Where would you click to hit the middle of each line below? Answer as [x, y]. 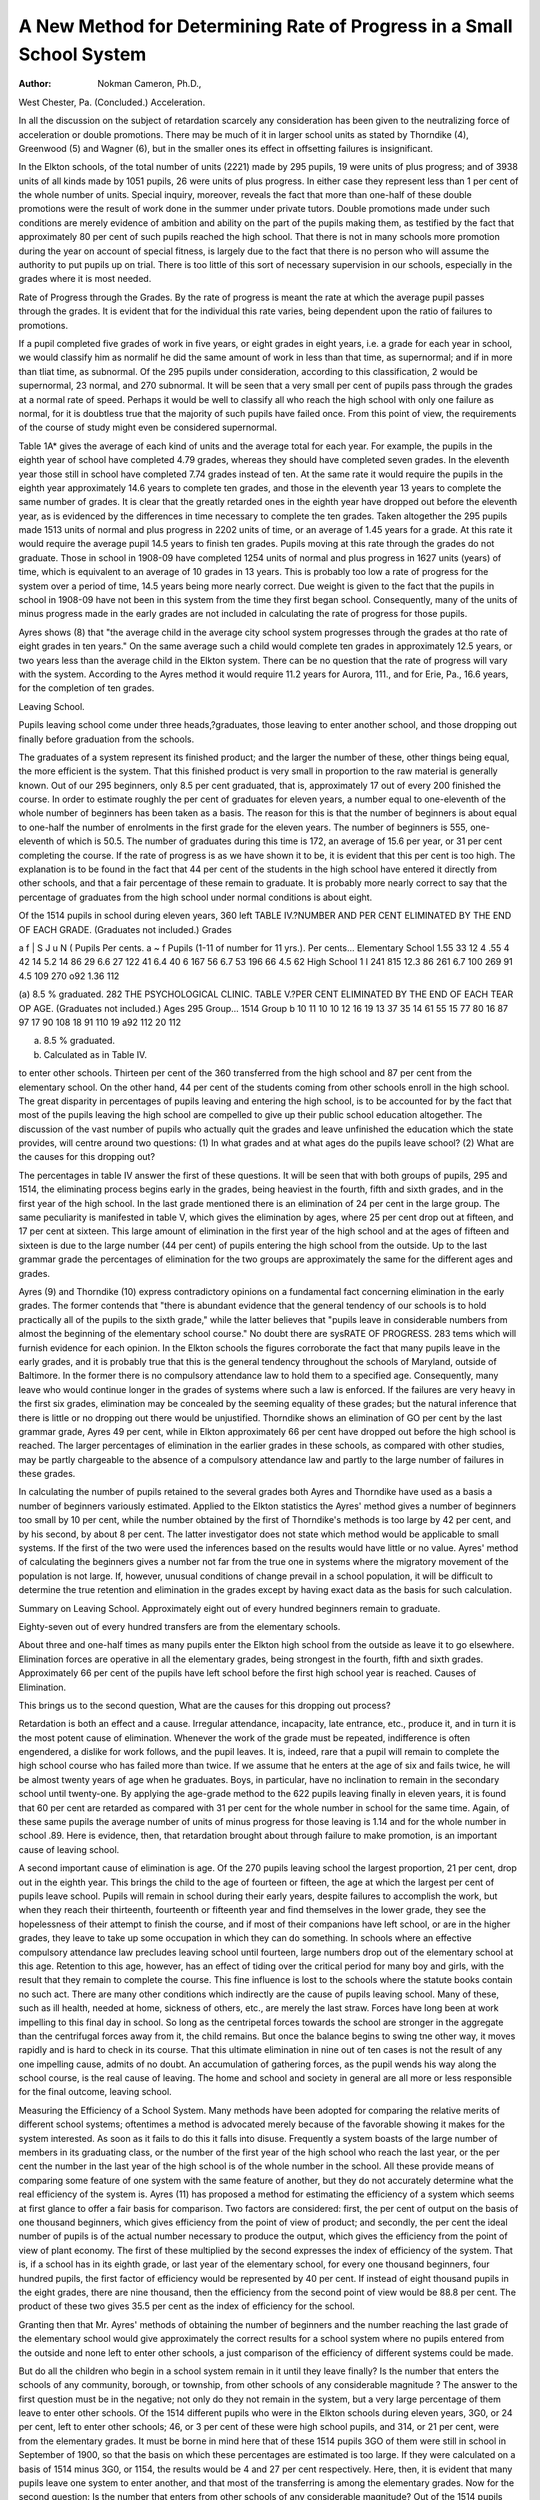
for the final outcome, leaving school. [95, 2092]
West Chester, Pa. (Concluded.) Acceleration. [112, 102]
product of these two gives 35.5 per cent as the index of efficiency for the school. [186, 2306]
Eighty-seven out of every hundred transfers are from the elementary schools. [179, 1626]
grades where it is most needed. [85, 279]
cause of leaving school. [69, 1849]
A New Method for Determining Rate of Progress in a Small [266, 26]
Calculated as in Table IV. [95, 1054]
